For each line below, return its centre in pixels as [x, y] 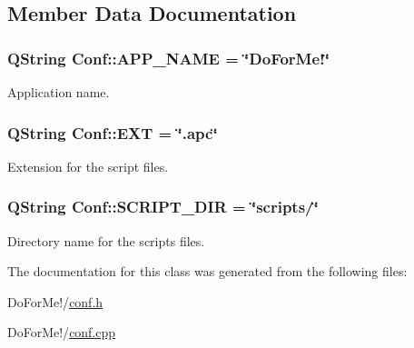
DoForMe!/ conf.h [55, 301]
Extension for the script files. [88, 166]
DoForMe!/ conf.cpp [62, 332]
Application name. [59, 92]
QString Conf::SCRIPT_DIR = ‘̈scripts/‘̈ [163, 207]
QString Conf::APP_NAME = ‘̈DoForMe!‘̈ [169, 58]
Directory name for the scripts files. [106, 240]
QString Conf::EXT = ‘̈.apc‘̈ [113, 132]
